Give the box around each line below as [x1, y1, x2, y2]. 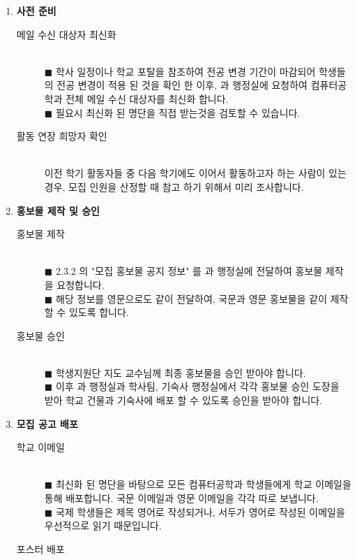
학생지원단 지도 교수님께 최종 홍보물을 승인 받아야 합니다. [56, 365, 306, 380]
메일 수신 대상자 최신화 [16, 27, 116, 41]
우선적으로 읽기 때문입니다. [44, 518, 162, 533]
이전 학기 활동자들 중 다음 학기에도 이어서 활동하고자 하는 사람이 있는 [44, 166, 347, 180]
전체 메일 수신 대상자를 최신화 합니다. [66, 91, 229, 106]
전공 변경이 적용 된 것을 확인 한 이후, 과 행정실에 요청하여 [56, 78, 307, 92]
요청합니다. [56, 277, 105, 292]
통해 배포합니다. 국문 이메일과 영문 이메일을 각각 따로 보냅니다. [44, 491, 319, 505]
